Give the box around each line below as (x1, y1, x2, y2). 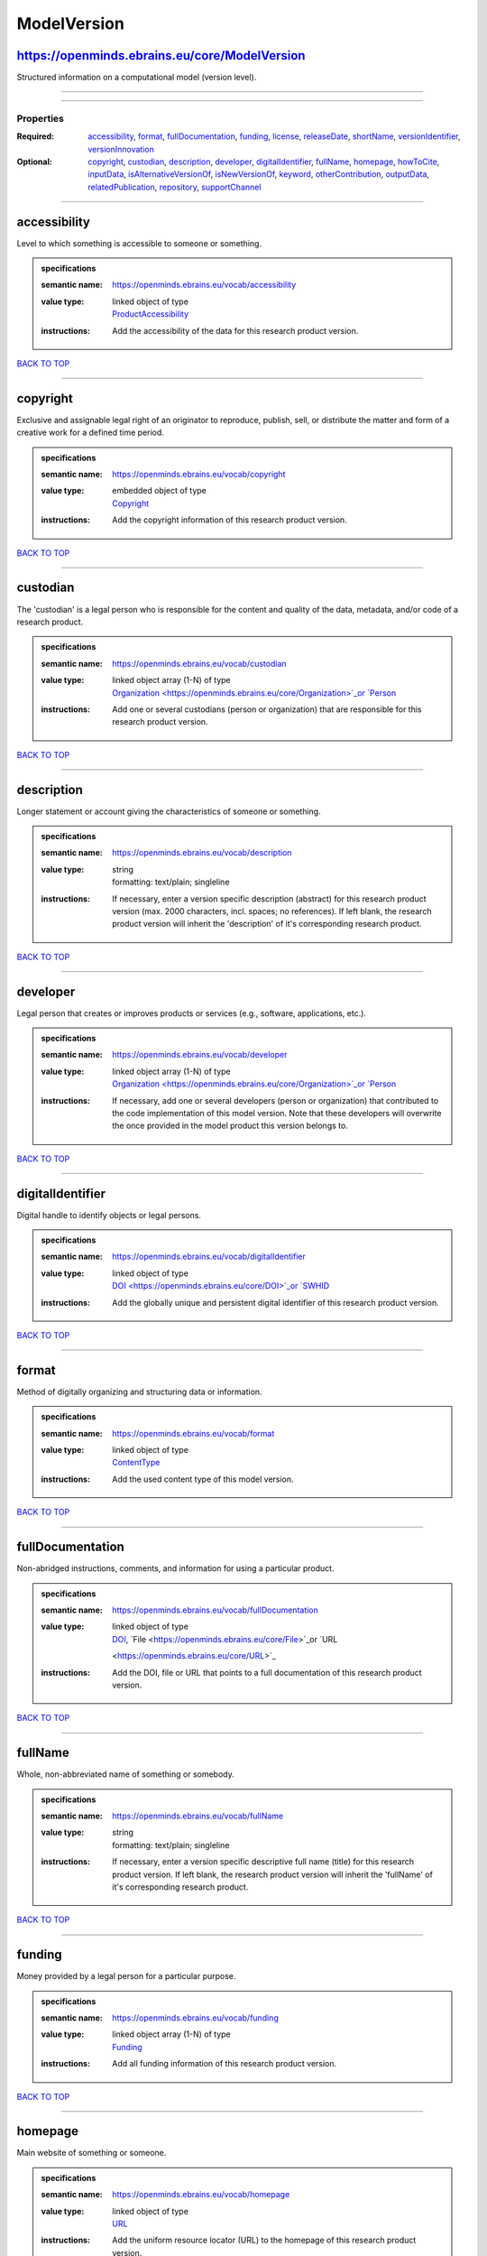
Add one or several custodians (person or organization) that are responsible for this (112, 704, 422, 715)
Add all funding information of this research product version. (112, 2058, 337, 2069)
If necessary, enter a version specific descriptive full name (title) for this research (112, 1856, 415, 1867)
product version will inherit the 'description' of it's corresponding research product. (112, 919, 422, 929)
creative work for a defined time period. (16, 427, 164, 438)
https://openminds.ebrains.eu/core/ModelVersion (16, 48, 306, 63)
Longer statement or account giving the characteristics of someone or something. (16, 806, 321, 817)
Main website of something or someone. (16, 2148, 167, 2159)
